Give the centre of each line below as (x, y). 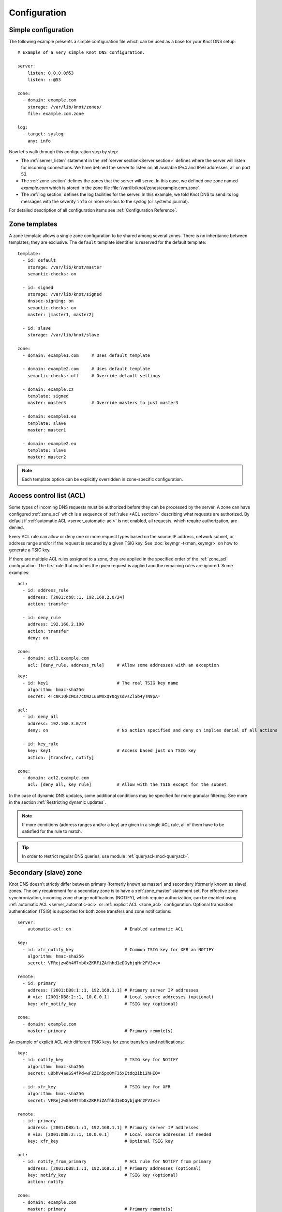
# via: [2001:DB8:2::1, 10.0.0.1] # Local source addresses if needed (119, 1134)
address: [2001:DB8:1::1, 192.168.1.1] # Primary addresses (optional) (114, 1168)
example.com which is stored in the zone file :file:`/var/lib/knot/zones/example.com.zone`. (111, 188)
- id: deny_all (40, 717)
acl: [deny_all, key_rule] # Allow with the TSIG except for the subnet (127, 785)
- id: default (39, 260)
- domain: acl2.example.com (56, 778)
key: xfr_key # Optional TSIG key (100, 1141)
